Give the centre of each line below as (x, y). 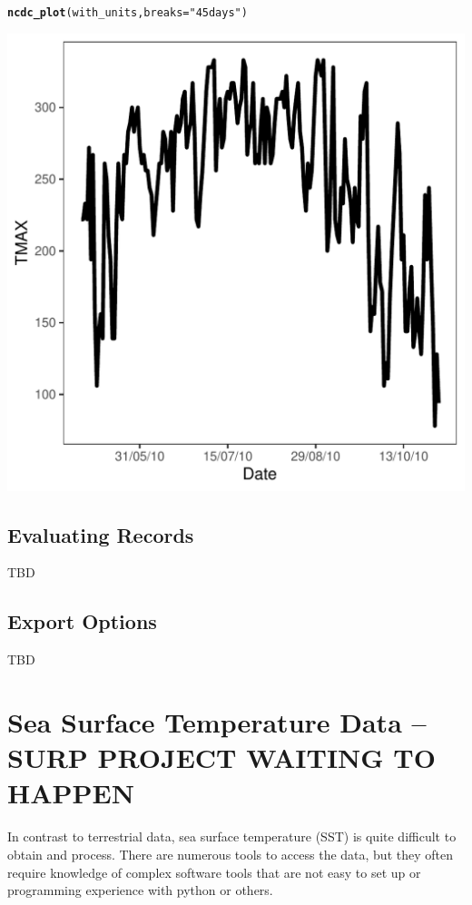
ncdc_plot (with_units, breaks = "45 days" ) (128, 13)
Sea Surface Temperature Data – (217, 722)
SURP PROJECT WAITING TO (221, 757)
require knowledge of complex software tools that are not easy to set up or (214, 872)
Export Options (82, 621)
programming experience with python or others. (140, 890)
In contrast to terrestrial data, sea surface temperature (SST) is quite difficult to (232, 836)
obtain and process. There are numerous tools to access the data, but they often (230, 854)
